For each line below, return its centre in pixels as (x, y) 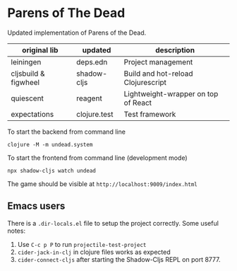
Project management (158, 62)
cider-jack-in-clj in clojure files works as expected (94, 252)
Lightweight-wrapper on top (171, 93)
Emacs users (36, 206)
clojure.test (95, 114)
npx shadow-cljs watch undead (52, 171)
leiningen (26, 62)
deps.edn (92, 62)
